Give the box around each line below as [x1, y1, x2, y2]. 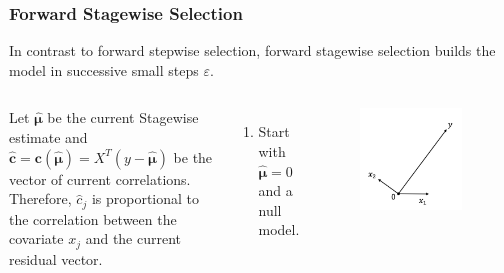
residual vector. [9, 248, 103, 269]
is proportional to [91, 188, 200, 209]
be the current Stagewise [47, 107, 199, 128]
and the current [85, 228, 182, 249]
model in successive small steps [9, 59, 199, 80]
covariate [9, 228, 64, 249]
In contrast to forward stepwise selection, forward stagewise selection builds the [9, 40, 496, 61]
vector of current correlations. [9, 168, 191, 189]
